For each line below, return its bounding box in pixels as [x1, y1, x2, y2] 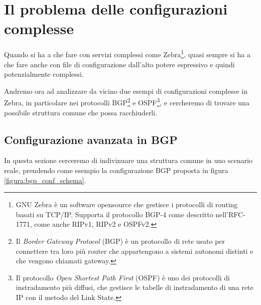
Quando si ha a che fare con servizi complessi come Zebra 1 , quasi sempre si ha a [4, 48, 251, 59]
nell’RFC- [215, 209, 245, 219]
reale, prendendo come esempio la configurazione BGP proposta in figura [4, 165, 228, 175]
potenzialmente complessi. [4, 69, 84, 79]
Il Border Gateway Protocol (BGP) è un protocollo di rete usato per [16, 235, 225, 246]
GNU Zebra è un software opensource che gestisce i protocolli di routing [16, 199, 238, 210]
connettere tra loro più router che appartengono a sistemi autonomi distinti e [16, 245, 253, 256]
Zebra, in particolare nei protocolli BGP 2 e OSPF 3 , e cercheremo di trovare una [4, 96, 249, 107]
